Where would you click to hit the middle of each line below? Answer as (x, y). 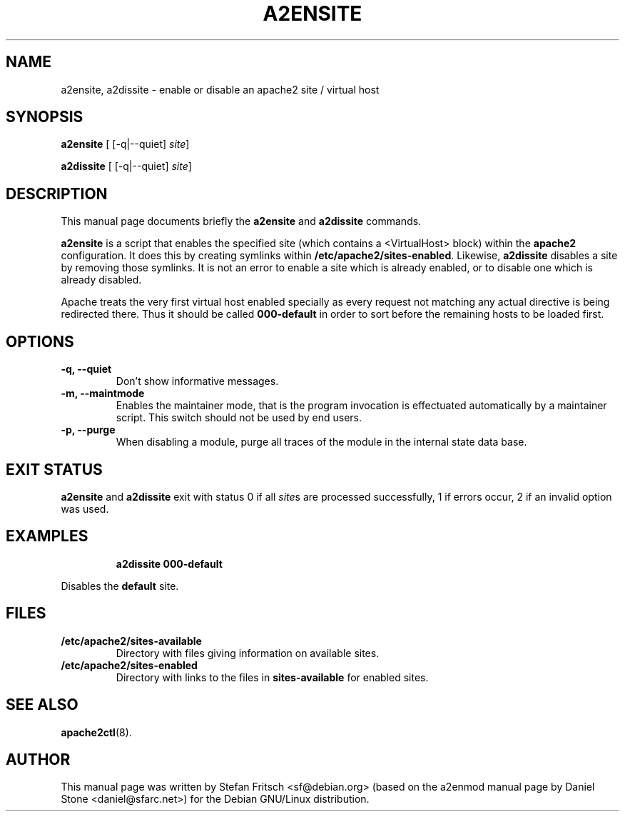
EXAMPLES (47, 536)
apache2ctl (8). (96, 732)
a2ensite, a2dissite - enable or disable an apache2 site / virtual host (220, 89)
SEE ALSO (42, 705)
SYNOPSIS (45, 117)
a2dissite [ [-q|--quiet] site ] (126, 166)
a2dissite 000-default (169, 563)
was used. (85, 508)
